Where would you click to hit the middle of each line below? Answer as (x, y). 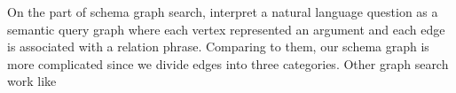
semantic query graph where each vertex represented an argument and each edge (226, 29)
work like (32, 81)
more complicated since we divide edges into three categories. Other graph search (228, 63)
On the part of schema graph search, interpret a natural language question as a (223, 12)
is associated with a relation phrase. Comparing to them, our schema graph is (218, 46)
